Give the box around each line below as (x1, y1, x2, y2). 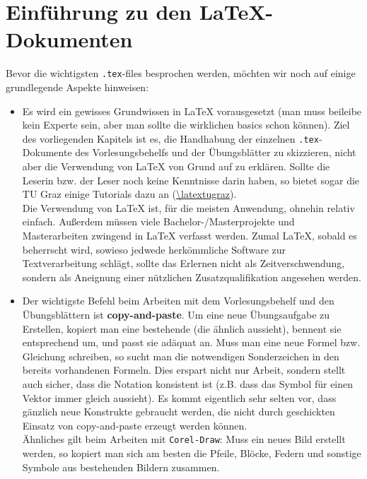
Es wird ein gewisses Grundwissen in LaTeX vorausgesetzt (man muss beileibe (22, 103, 362, 118)
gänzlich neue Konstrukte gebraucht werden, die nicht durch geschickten (22, 404, 335, 419)
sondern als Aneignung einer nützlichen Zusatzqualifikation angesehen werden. (22, 269, 361, 284)
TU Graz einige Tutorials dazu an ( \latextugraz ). (22, 187, 237, 201)
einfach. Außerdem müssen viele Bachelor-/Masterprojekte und (22, 214, 295, 229)
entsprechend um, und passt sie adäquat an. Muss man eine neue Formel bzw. (22, 335, 361, 350)
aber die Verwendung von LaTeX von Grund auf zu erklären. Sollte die (22, 159, 330, 173)
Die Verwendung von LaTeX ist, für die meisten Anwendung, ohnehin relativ (22, 200, 355, 215)
